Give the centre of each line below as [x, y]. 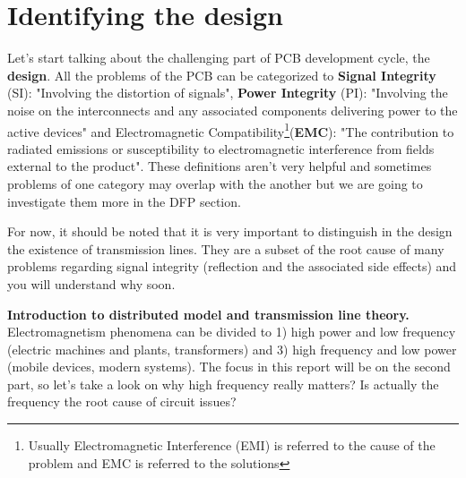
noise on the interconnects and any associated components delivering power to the [233, 110]
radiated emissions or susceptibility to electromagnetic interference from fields [221, 148]
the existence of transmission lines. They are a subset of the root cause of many [226, 248]
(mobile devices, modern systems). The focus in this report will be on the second [229, 367]
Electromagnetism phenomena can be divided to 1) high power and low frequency [232, 332]
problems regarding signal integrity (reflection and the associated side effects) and [232, 266]
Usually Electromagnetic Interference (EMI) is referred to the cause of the [232, 445]
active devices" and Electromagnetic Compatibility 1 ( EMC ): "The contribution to [231, 130]
